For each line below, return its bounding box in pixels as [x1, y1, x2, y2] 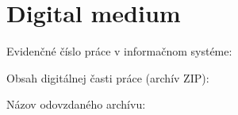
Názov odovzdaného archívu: [6, 96, 146, 113]
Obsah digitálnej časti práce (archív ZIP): [6, 69, 209, 86]
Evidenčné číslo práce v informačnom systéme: [6, 43, 232, 59]
